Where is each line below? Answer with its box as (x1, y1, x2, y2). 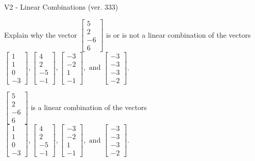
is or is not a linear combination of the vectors (106, 29, 251, 40)
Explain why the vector (4, 29, 77, 40)
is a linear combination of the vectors (31, 101, 147, 112)
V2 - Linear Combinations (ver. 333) (4, 2, 118, 12)
